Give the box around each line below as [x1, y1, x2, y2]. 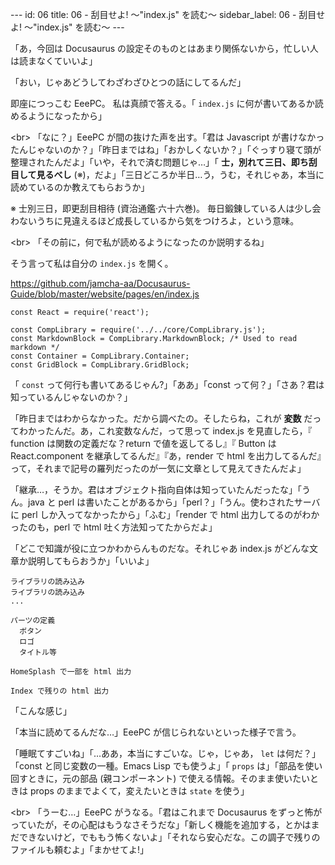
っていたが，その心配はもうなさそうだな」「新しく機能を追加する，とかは [10, 819, 312, 830]
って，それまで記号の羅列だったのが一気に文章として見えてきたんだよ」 [10, 463, 307, 474]
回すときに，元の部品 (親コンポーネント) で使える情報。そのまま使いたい [10, 773, 310, 784]
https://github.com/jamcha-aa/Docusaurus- [10, 278, 191, 289]
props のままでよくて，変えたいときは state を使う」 [29, 785, 250, 797]
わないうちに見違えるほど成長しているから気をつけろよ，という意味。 [10, 215, 300, 227]
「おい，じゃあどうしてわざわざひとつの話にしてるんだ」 [10, 76, 247, 88]
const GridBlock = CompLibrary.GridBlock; [10, 360, 190, 370]
